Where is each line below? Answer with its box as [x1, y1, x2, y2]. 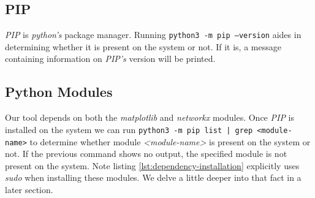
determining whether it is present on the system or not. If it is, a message [5, 40, 281, 53]
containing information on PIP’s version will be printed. [5, 52, 216, 65]
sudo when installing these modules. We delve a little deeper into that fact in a [5, 171, 302, 184]
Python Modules [5, 82, 113, 101]
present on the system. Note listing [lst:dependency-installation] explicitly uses [5, 159, 300, 172]
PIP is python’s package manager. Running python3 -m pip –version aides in [5, 28, 302, 41]
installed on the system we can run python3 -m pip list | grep [5, 123, 253, 135]
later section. [5, 183, 53, 196]
